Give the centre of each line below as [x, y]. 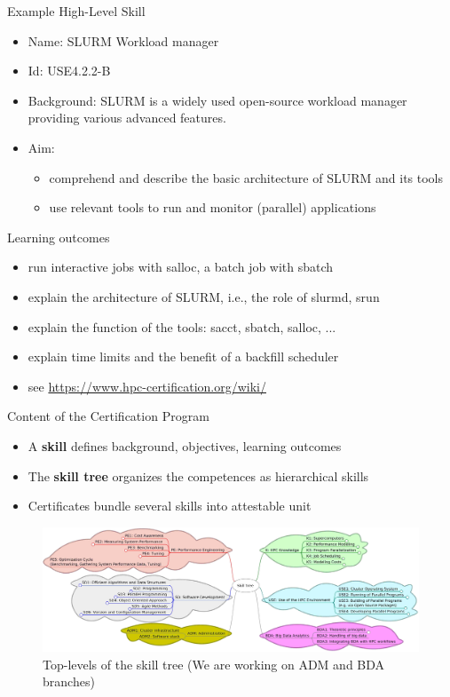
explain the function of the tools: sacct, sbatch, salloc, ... [182, 326]
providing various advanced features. [127, 118]
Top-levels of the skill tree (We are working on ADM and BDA [214, 664]
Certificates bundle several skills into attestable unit [170, 506]
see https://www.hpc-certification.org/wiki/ [147, 386]
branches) [69, 681]
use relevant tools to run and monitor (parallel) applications [213, 207]
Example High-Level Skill [76, 11]
